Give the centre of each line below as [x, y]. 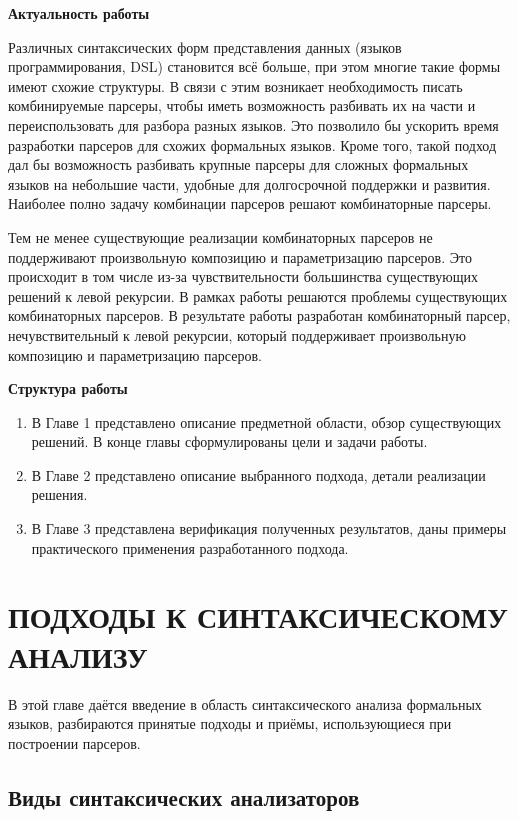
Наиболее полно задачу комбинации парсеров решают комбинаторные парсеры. [250, 203]
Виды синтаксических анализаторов [184, 796]
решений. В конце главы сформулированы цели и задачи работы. [229, 441]
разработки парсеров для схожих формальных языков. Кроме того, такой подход [252, 144]
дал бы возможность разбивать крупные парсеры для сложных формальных [238, 164]
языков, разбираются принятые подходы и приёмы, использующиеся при [230, 723]
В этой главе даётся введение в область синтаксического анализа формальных [245, 703]
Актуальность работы [79, 13]
